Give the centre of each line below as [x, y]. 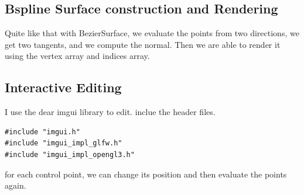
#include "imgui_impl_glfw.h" [64, 143]
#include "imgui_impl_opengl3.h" [70, 154]
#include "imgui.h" [42, 132]
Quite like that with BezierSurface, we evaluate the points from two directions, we [152, 33]
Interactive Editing [63, 87]
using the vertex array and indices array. [77, 56]
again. [16, 185]
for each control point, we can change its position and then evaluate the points [146, 174]
